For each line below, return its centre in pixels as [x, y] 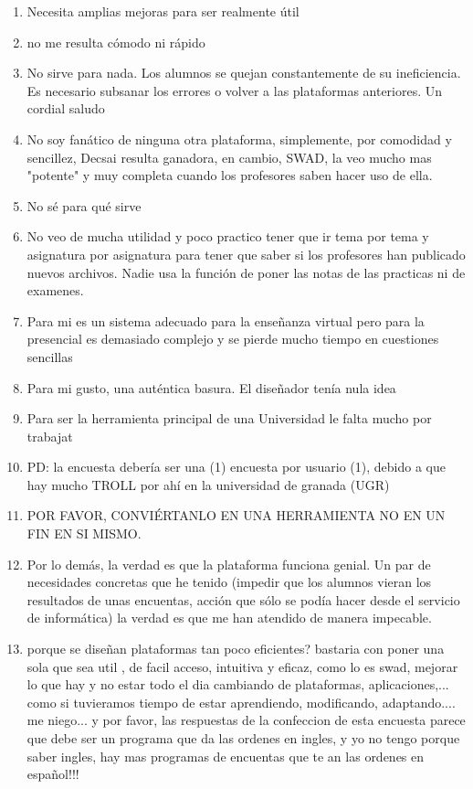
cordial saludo [66, 108]
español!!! [53, 774]
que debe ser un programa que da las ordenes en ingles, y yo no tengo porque [243, 738]
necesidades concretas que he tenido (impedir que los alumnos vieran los [229, 582]
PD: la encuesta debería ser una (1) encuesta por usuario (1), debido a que [236, 467]
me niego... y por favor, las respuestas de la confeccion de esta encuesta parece [246, 720]
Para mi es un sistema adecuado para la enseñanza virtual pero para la [226, 320]
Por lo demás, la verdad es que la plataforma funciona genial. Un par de [229, 564]
